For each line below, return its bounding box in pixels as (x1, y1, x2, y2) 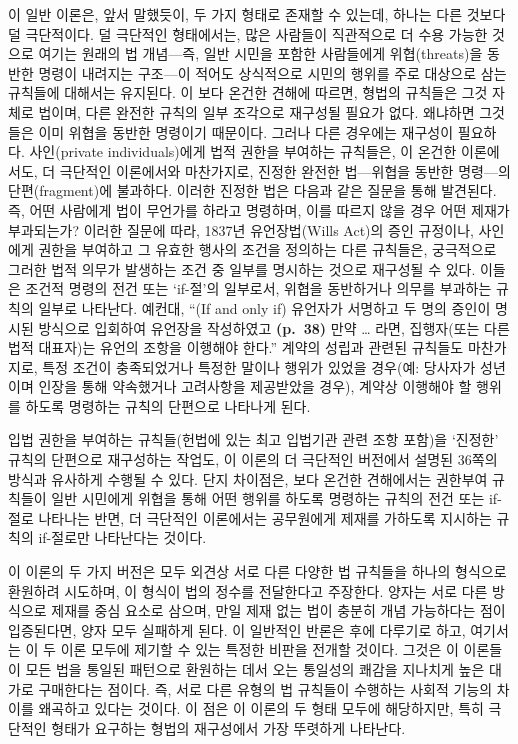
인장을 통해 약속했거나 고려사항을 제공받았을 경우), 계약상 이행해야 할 (38, 376, 472, 397)
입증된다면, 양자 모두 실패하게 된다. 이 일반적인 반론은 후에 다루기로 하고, (8, 619, 466, 640)
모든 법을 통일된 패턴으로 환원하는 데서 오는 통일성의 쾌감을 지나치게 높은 (25, 659, 485, 679)
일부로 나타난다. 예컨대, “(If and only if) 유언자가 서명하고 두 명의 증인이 (38, 297, 491, 318)
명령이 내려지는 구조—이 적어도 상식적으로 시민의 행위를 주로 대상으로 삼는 (38, 62, 507, 83)
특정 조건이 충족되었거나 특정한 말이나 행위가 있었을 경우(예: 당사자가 (42, 356, 476, 377)
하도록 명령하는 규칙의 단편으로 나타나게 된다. (25, 395, 311, 416)
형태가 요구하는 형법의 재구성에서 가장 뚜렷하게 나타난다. (51, 717, 406, 738)
